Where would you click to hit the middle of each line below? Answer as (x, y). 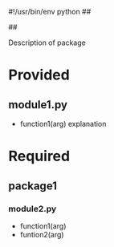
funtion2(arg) (42, 234)
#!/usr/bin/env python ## (50, 12)
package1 (33, 186)
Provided (39, 75)
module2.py (33, 209)
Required (39, 156)
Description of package (47, 43)
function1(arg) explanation (63, 124)
